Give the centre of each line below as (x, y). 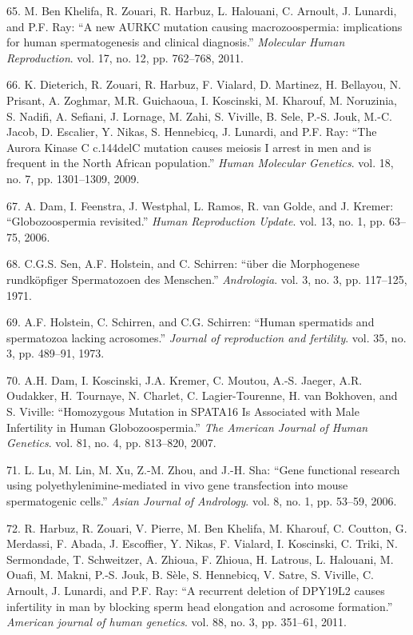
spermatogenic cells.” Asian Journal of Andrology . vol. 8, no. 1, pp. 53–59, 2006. (202, 501)
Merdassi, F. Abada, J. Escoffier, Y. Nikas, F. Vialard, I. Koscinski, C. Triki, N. (202, 543)
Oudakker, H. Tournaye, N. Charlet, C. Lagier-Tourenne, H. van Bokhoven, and (202, 395)
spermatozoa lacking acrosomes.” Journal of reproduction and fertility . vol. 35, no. (206, 337)
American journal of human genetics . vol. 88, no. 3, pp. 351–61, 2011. (177, 622)
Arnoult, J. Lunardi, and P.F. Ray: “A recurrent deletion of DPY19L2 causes (196, 590)
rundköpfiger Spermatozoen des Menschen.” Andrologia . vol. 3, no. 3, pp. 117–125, (207, 279)
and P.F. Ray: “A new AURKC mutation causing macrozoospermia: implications (205, 26)
